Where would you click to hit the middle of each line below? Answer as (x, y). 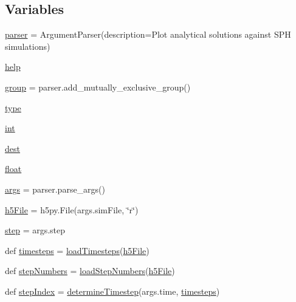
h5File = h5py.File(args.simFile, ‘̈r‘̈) (72, 209)
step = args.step (35, 230)
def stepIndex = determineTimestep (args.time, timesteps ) (112, 291)
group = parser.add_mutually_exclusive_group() (98, 87)
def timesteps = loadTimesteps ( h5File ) (77, 250)
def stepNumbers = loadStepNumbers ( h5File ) (90, 271)
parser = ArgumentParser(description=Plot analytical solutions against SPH (148, 34)
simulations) (28, 46)
